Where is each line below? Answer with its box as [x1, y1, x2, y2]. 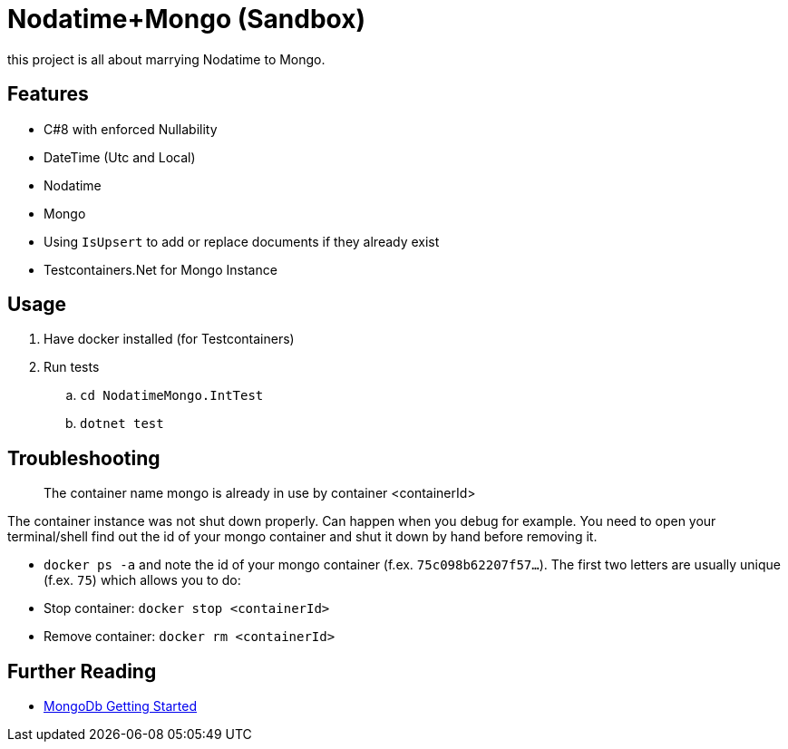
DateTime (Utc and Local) [44, 149, 196, 165]
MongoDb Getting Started [44, 698, 198, 715]
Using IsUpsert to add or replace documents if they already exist [44, 233, 440, 249]
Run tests [44, 359, 100, 375]
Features [7, 83, 89, 106]
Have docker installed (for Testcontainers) [44, 331, 295, 347]
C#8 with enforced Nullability [44, 121, 218, 137]
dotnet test [80, 416, 164, 432]
